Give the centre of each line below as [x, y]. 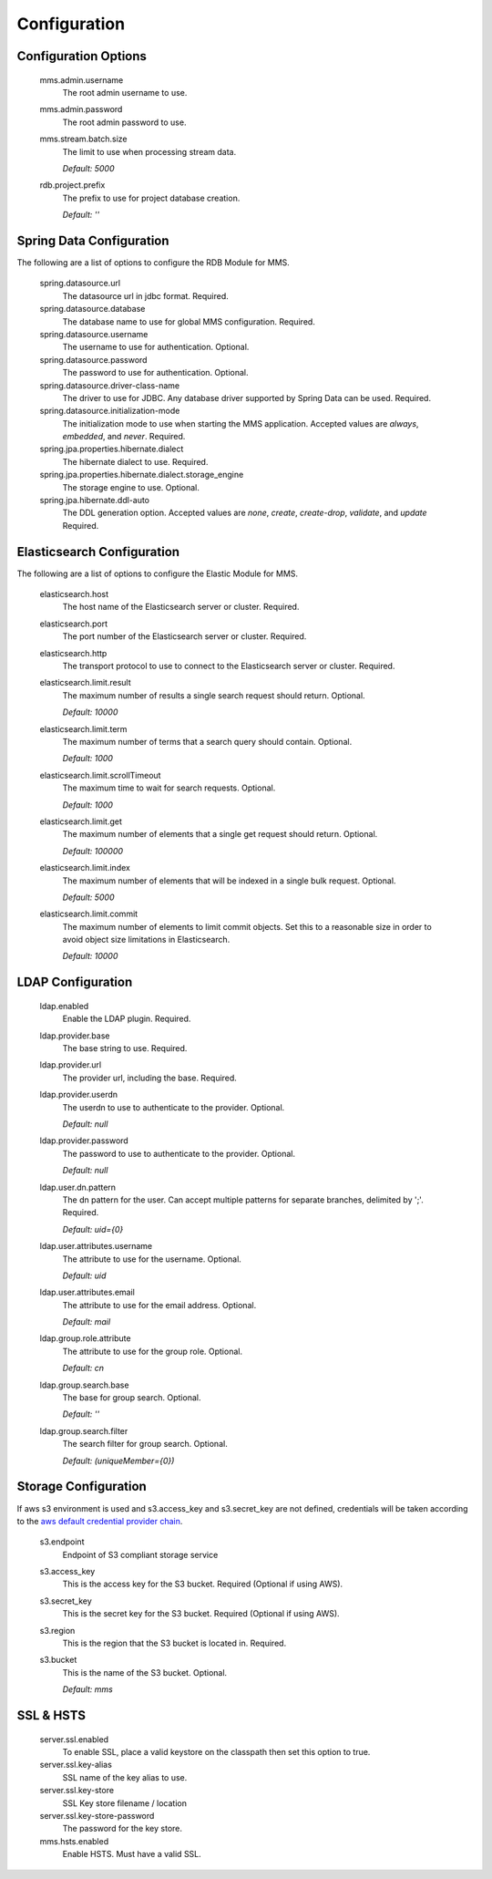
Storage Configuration [82, 1487]
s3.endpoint [62, 1542]
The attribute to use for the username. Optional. [152, 1259]
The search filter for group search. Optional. [145, 1444]
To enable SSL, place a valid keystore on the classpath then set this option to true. [216, 1751]
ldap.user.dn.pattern [78, 1187]
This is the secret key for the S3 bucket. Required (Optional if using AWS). [201, 1614]
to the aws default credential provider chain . [100, 1521]
